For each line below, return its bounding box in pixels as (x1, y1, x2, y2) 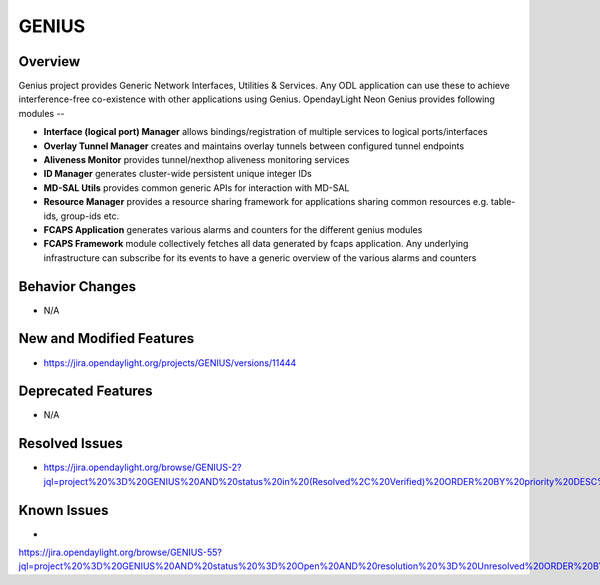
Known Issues (18, 501, 109, 519)
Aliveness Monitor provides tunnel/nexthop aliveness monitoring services (43, 154, 350, 166)
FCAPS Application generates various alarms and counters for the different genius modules (43, 223, 423, 235)
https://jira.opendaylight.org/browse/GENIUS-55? (18, 546, 222, 559)
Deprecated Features (18, 383, 154, 400)
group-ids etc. (60, 210, 120, 222)
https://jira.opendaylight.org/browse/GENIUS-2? (43, 461, 242, 474)
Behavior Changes (18, 278, 137, 295)
